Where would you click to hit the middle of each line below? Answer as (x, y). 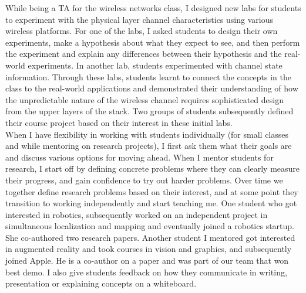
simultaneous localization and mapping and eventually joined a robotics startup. (150, 226)
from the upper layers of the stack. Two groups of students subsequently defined (149, 111)
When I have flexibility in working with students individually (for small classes (147, 134)
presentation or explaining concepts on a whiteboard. (101, 283)
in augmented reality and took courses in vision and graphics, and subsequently (149, 249)
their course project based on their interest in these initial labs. (119, 122)
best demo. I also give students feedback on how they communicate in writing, (146, 272)
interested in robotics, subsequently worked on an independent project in (137, 214)
